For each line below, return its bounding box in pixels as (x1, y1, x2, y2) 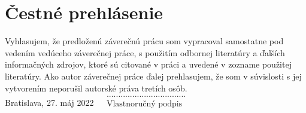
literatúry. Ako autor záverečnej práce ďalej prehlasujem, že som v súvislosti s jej (5, 69, 302, 82)
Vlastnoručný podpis (106, 100, 183, 109)
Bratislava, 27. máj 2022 (5, 96, 94, 109)
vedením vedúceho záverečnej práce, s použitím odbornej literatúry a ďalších (5, 46, 285, 59)
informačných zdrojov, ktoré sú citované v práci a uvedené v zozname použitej (5, 58, 292, 71)
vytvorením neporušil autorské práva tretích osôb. (5, 81, 187, 94)
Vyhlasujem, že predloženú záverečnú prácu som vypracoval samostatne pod (5, 35, 284, 47)
